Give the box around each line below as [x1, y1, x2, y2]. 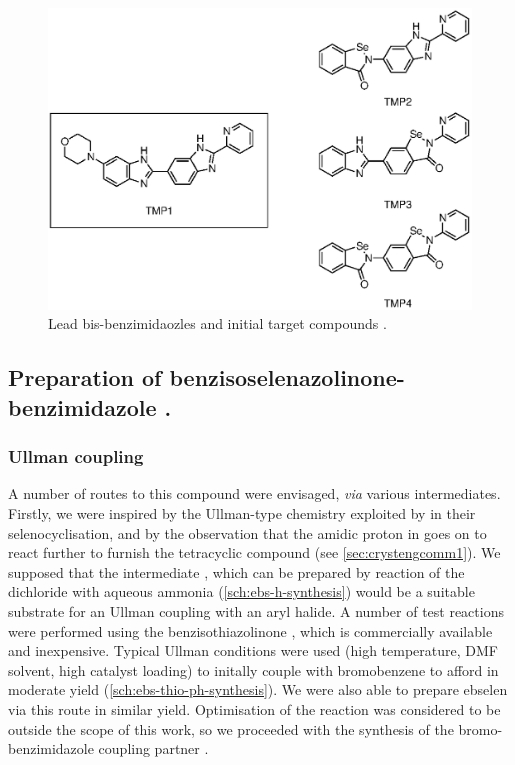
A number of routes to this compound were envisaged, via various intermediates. [8, 483, 501, 504]
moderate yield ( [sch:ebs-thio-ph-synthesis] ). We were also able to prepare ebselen [8, 679, 508, 700]
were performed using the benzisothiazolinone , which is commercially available [8, 620, 493, 641]
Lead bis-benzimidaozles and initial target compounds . [48, 313, 387, 334]
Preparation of [8, 362, 162, 393]
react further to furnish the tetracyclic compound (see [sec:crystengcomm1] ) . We [8, 542, 501, 563]
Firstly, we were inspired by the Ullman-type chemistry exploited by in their [8, 503, 476, 524]
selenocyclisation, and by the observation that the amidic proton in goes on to [8, 522, 487, 543]
